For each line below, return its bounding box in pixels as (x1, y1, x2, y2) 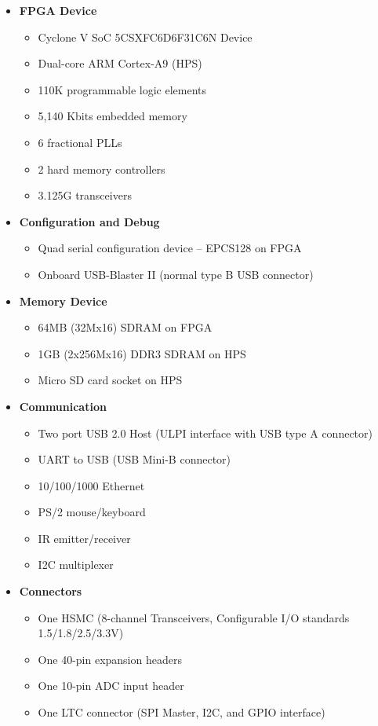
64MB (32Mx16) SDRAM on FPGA (38, 319, 213, 335)
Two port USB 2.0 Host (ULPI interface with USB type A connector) (38, 424, 373, 441)
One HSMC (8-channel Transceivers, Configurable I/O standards (38, 609, 350, 625)
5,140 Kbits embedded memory (38, 108, 187, 124)
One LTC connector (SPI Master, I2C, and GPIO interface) (38, 704, 325, 720)
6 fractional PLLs (38, 134, 122, 150)
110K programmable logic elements (38, 81, 207, 97)
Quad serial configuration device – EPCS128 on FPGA (38, 240, 302, 256)
